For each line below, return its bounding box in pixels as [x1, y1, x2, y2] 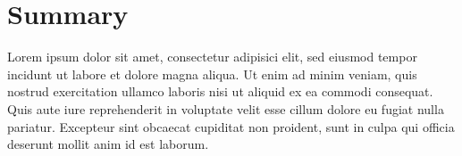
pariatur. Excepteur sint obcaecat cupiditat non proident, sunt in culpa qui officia [7, 117, 455, 135]
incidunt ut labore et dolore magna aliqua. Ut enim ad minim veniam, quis [7, 64, 417, 83]
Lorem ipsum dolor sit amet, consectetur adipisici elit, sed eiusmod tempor [7, 47, 417, 66]
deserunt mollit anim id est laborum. [7, 135, 209, 153]
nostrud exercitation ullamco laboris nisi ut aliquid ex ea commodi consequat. [7, 82, 433, 101]
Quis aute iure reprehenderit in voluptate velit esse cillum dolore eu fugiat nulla [7, 99, 444, 118]
